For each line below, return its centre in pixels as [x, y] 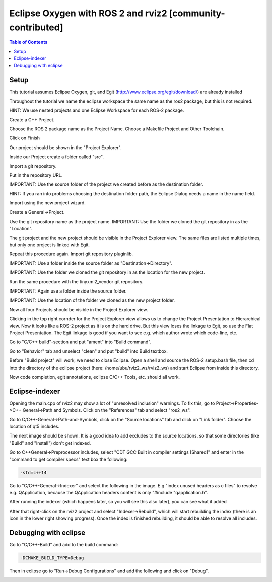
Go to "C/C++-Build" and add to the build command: [64, 544]
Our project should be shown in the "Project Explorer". [65, 147]
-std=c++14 [33, 472]
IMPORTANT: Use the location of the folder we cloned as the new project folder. [92, 300]
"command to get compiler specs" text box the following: [69, 459]
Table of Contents [28, 42]
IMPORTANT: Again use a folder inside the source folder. [68, 291]
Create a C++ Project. [32, 120]
